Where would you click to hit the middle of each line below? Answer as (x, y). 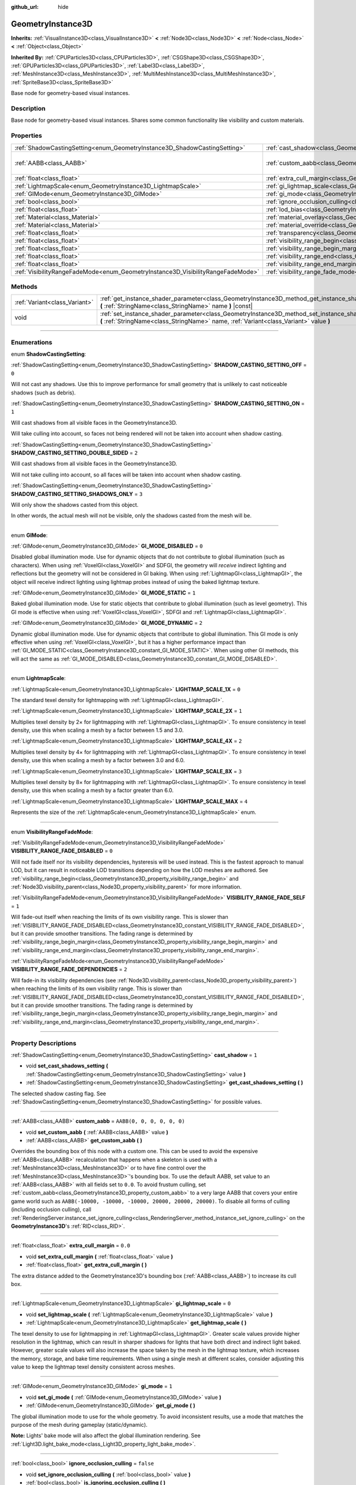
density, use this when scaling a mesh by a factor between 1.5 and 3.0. (97, 730)
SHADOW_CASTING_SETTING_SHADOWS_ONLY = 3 (77, 494)
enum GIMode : (29, 535)
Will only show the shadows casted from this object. (75, 504)
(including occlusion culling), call (51, 1209)
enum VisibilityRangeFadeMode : (52, 832)
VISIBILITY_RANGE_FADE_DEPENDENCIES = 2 (69, 969)
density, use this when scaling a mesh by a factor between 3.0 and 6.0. (98, 760)
